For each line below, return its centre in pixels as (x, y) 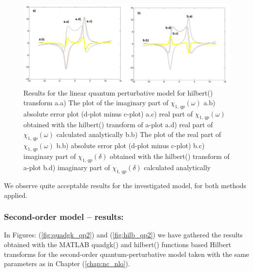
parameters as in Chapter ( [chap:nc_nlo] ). (67, 263)
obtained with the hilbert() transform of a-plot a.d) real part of (118, 125)
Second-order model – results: (64, 217)
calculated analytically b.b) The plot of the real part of (139, 134)
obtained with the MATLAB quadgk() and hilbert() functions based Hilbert (118, 244)
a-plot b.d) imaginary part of (67, 167)
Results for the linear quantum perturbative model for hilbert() (118, 93)
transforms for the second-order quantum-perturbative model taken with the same (127, 254)
